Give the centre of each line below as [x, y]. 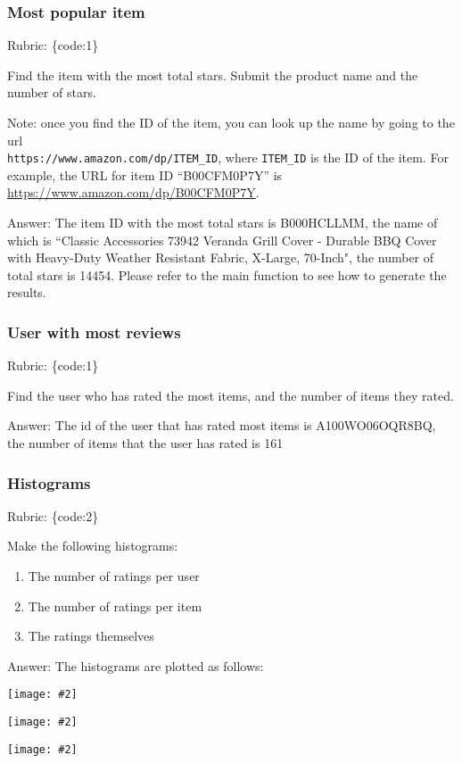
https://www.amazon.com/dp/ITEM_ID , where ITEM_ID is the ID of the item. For [228, 158]
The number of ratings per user [114, 576]
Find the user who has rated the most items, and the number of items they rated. [231, 395]
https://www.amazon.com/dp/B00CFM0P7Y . [133, 192]
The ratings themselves [91, 636]
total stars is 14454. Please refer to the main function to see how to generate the [227, 274]
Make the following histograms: [93, 546]
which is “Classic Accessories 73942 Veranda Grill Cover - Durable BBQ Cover [222, 240]
